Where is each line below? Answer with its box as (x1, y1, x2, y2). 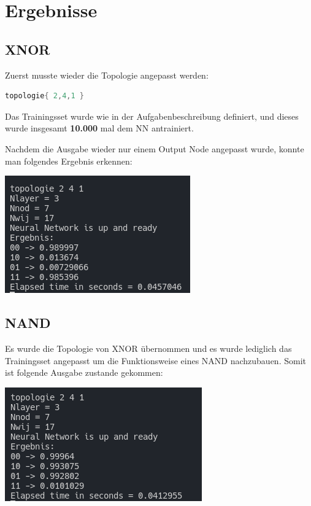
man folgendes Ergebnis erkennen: (5, 154, 132, 167)
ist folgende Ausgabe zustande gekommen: (5, 366, 163, 379)
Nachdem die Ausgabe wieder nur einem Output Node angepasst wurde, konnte (5, 142, 304, 155)
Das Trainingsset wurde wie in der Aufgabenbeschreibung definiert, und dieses (5, 109, 299, 122)
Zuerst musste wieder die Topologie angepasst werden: (5, 68, 209, 81)
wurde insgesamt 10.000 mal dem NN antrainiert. (5, 122, 194, 134)
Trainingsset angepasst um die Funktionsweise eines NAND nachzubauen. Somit (5, 354, 306, 367)
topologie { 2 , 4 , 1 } (5, 91, 84, 101)
